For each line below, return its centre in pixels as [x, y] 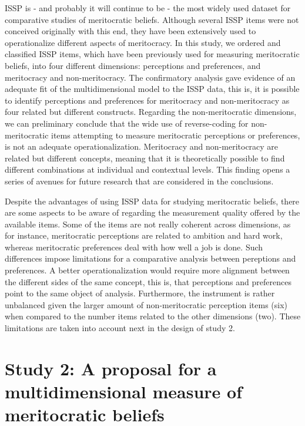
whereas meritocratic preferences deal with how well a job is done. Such [134, 247]
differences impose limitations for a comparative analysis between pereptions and [150, 258]
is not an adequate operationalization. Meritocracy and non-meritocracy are [142, 146]
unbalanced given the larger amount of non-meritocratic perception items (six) [146, 304]
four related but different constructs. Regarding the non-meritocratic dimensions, [151, 112]
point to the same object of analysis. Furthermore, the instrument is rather [140, 293]
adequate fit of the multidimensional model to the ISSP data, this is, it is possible [152, 89]
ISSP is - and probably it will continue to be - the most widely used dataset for [148, 8]
